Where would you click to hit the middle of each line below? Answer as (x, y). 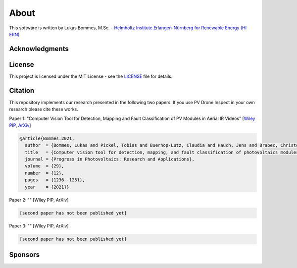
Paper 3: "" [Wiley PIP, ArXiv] (39, 226)
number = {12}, (45, 173)
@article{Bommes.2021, (47, 138)
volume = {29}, (45, 166)
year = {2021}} (47, 187)
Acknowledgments (39, 49)
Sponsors (24, 255)
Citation (22, 90)
